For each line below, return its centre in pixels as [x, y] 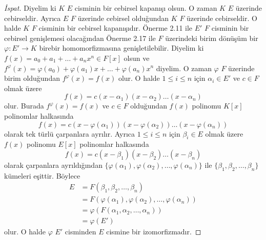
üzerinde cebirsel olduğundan [123, 18]
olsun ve [137, 58]
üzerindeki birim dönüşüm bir [212, 38]
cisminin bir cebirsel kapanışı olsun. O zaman [146, 8]
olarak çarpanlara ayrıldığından [53, 165]
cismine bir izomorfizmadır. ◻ [154, 232]
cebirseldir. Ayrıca [33, 18]
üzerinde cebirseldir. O [222, 18]
